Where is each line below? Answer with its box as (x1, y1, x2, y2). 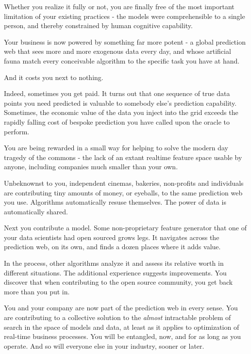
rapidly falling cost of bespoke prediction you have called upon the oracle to (4, 116, 230, 127)
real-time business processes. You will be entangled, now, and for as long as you (4, 331, 241, 341)
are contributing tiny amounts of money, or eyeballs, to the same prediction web (4, 187, 243, 197)
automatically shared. (4, 206, 68, 216)
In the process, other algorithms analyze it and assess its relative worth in (4, 258, 224, 268)
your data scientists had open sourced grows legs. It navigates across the (4, 232, 219, 242)
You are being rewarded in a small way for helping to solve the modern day (4, 143, 228, 153)
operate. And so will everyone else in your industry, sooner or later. (4, 340, 204, 351)
